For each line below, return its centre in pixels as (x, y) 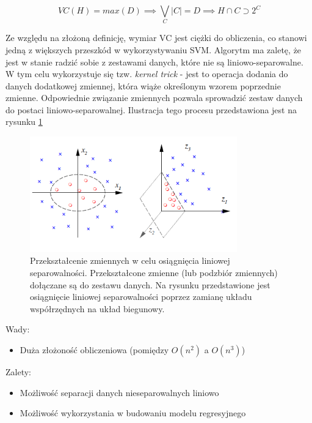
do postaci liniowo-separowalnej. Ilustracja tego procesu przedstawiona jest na (151, 109)
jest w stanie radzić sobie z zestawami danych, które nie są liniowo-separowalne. (154, 62)
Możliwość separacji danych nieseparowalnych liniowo (119, 392)
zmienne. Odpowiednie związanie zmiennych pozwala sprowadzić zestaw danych (154, 98)
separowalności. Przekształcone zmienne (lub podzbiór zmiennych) (154, 272)
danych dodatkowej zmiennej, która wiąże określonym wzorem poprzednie (143, 85)
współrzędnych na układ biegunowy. (97, 308)
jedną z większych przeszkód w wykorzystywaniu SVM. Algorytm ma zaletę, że (154, 49)
